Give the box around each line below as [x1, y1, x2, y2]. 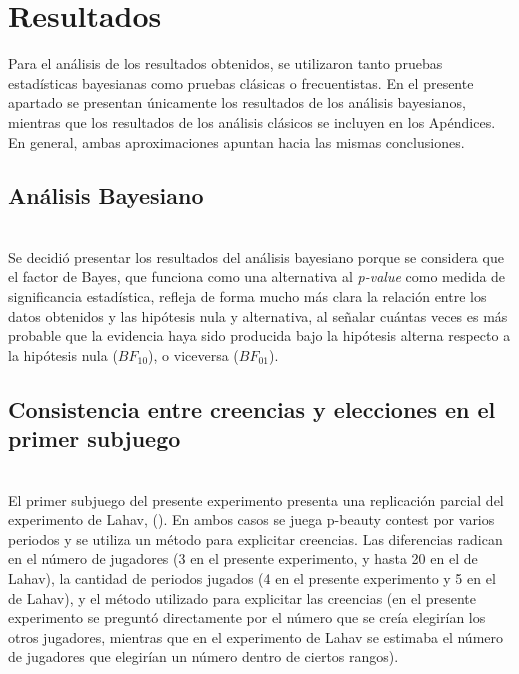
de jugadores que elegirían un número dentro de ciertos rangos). [8, 646, 399, 667]
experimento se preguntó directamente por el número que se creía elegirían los [8, 607, 486, 628]
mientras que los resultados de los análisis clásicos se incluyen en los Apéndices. [8, 111, 496, 132]
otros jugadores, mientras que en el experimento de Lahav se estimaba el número [8, 626, 503, 647]
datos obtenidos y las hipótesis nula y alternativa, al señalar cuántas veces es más [8, 305, 508, 326]
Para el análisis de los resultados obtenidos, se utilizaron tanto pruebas [8, 53, 443, 74]
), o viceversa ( [148, 344, 239, 365]
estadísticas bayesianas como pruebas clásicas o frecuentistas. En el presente [8, 72, 474, 93]
